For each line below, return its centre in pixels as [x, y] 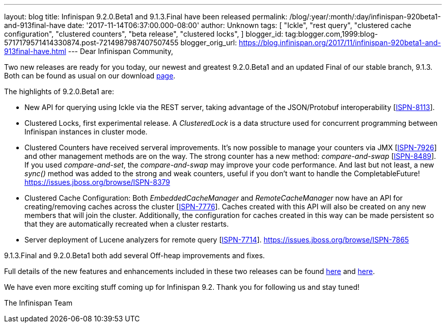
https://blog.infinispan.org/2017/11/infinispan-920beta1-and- [340, 43]
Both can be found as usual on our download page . [90, 76]
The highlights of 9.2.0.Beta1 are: [59, 91]
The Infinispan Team [38, 303]
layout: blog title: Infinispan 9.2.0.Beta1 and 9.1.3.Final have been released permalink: [146, 17]
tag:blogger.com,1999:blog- [332, 34]
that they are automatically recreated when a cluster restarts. [127, 224]
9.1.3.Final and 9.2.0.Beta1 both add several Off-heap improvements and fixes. [135, 255]
